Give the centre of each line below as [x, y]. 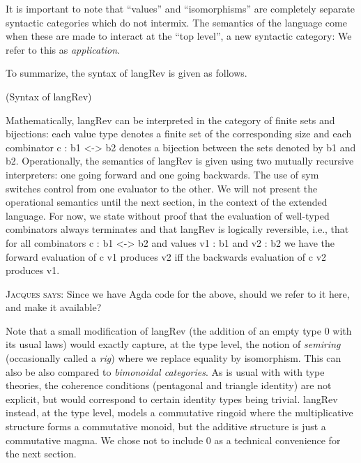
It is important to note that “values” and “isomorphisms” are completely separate [180, 8]
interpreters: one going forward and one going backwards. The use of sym [162, 174]
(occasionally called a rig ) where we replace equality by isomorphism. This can [174, 358]
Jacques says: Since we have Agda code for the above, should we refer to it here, [178, 293]
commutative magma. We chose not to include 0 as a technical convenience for [173, 440]
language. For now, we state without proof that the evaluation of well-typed [168, 215]
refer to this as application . [63, 49]
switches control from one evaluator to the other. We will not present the [162, 188]
